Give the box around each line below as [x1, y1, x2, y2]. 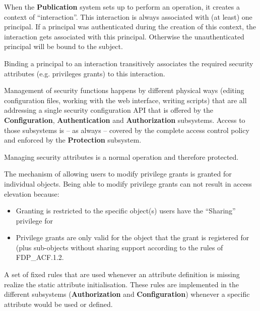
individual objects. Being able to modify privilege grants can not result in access [4, 178, 252, 189]
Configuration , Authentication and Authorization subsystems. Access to [4, 114, 245, 125]
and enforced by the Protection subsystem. [4, 135, 142, 145]
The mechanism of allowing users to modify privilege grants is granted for [4, 168, 232, 179]
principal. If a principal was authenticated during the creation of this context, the [4, 21, 256, 32]
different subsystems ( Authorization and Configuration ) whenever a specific [4, 289, 250, 299]
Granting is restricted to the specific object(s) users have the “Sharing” [16, 205, 236, 216]
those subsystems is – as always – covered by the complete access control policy [4, 124, 249, 135]
